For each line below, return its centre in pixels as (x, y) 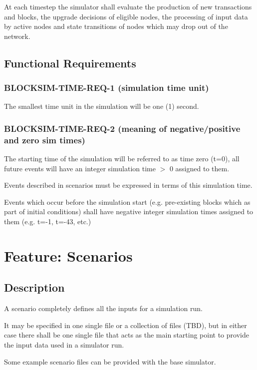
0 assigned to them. (199, 168)
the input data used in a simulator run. (64, 345)
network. (17, 36)
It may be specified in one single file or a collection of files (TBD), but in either (126, 325)
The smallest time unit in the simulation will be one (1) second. (102, 106)
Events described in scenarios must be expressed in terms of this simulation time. (128, 185)
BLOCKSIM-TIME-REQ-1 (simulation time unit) (107, 88)
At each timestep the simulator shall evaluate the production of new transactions (128, 6)
